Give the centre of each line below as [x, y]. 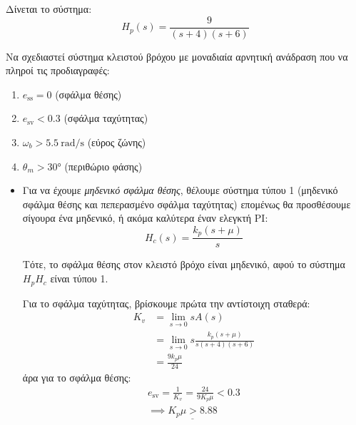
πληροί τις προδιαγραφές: [58, 70]
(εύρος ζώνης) [117, 142]
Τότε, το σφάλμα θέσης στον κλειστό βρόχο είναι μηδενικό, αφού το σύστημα [184, 264]
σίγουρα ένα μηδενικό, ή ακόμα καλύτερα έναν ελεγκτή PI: [145, 218]
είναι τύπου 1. [79, 278]
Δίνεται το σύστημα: [49, 9]
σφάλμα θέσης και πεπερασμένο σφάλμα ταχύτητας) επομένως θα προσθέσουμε [187, 204]
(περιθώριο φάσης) [103, 166]
